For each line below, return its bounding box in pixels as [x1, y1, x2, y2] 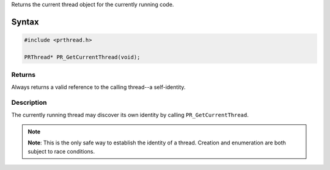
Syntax [11, 16, 39, 27]
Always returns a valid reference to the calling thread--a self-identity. [11, 83, 186, 91]
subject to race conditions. [28, 147, 95, 155]
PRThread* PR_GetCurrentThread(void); [24, 54, 141, 60]
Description [11, 98, 47, 107]
